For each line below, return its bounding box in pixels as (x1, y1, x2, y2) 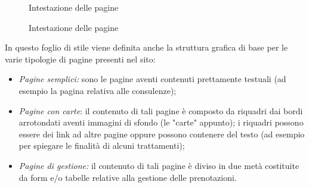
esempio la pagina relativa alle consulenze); (18, 84, 177, 96)
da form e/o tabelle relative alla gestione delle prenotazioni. (18, 171, 237, 183)
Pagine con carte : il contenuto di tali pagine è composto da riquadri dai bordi (18, 104, 303, 117)
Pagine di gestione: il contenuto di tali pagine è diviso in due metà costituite (18, 159, 299, 171)
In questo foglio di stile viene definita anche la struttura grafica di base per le (5, 41, 288, 54)
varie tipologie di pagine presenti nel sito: (5, 52, 156, 65)
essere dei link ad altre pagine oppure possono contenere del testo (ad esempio (18, 127, 305, 140)
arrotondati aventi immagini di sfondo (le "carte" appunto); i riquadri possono (18, 116, 304, 129)
